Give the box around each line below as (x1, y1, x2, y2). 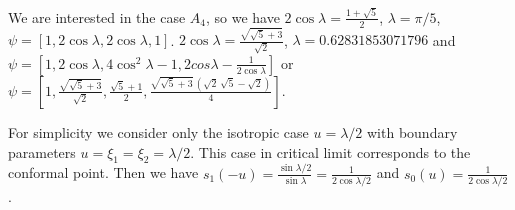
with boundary (366, 121, 458, 142)
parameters (8, 141, 76, 162)
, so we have (206, 6, 280, 27)
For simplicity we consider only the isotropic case (8, 121, 309, 142)
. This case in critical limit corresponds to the (190, 141, 471, 162)
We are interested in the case (8, 6, 186, 27)
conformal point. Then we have (8, 162, 199, 183)
